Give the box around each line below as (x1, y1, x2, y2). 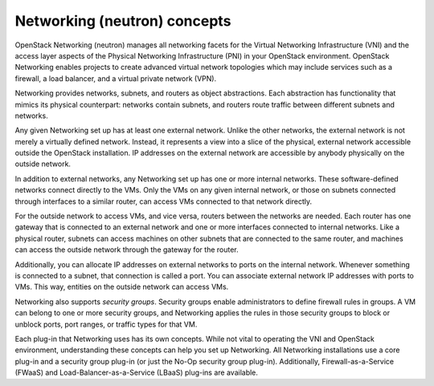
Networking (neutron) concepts (14, 12, 231, 30)
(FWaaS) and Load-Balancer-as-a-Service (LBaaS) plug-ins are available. (14, 368, 259, 377)
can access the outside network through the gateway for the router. (14, 245, 239, 254)
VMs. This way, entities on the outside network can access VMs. (14, 282, 229, 292)
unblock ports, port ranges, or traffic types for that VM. (14, 319, 198, 329)
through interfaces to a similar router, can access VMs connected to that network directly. (14, 197, 313, 206)
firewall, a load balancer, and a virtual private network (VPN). (14, 73, 217, 83)
